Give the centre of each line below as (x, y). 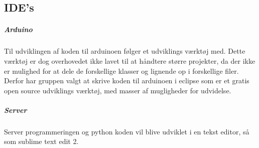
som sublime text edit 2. (41, 141)
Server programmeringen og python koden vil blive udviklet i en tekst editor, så (127, 131)
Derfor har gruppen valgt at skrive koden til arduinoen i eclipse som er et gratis (127, 81)
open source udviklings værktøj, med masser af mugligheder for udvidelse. (118, 90)
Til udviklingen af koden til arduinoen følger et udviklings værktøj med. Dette (125, 51)
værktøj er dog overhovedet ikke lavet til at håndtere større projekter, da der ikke (130, 60)
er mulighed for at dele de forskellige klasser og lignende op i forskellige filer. (121, 70)
